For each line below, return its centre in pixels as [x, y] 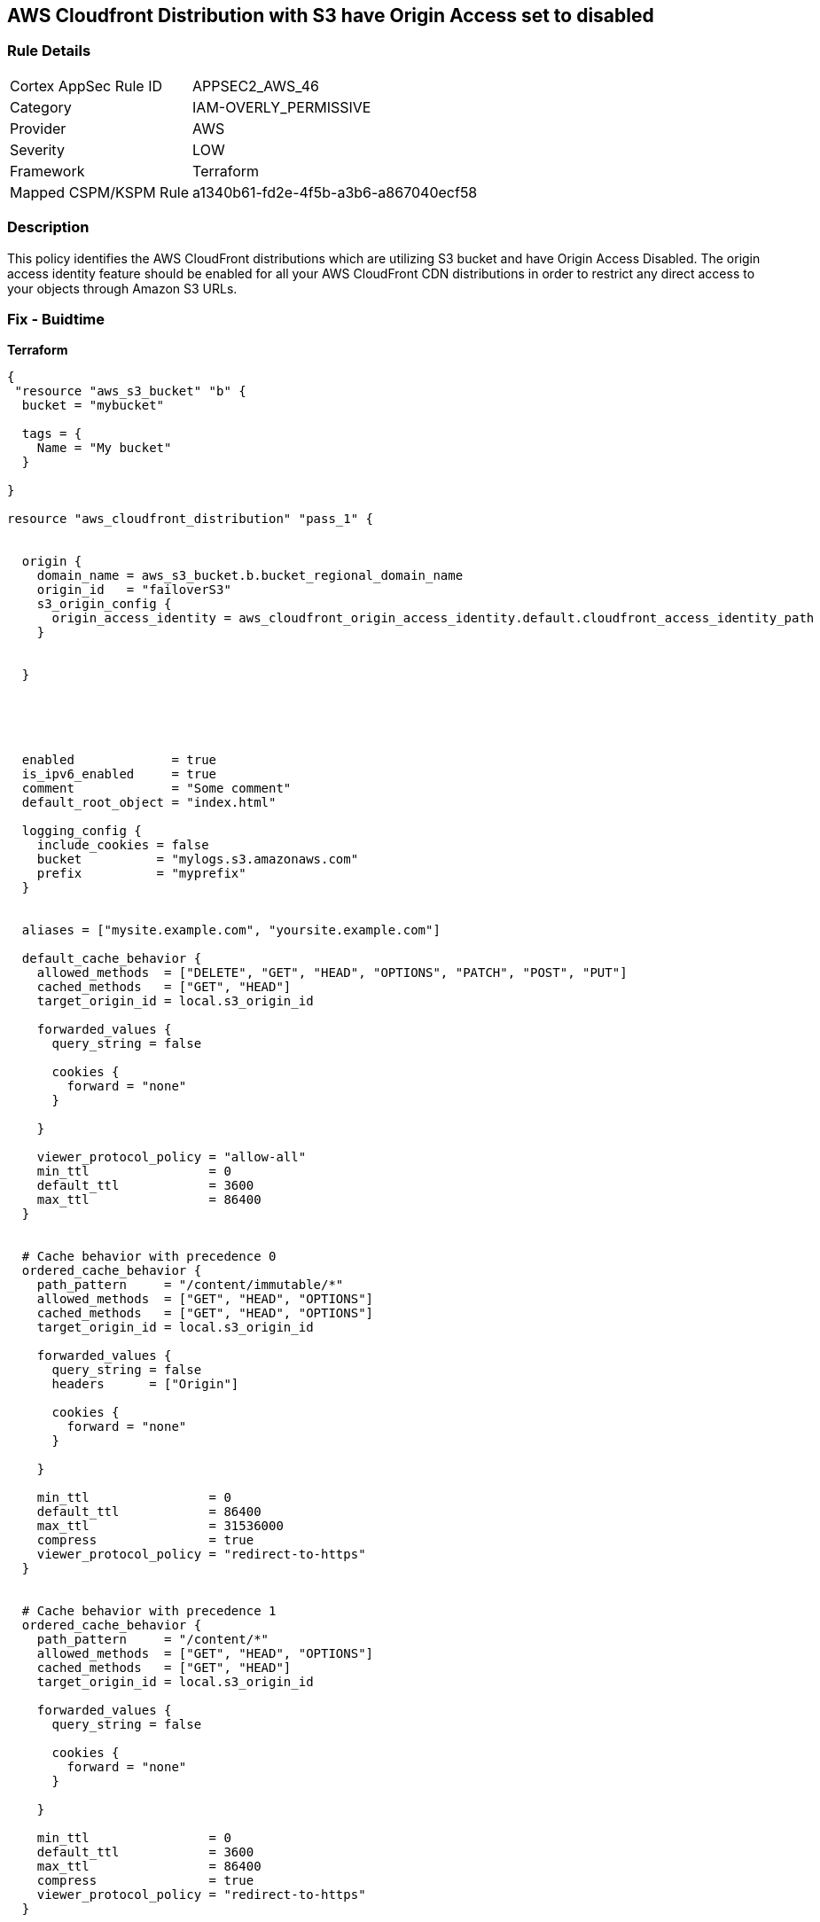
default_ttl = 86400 [149, 1512]
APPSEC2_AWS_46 [256, 86]
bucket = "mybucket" [93, 406]
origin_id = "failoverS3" [134, 590]
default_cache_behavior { [112, 959]
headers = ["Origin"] [145, 1384]
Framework [47, 171]
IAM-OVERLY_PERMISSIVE [282, 107]
